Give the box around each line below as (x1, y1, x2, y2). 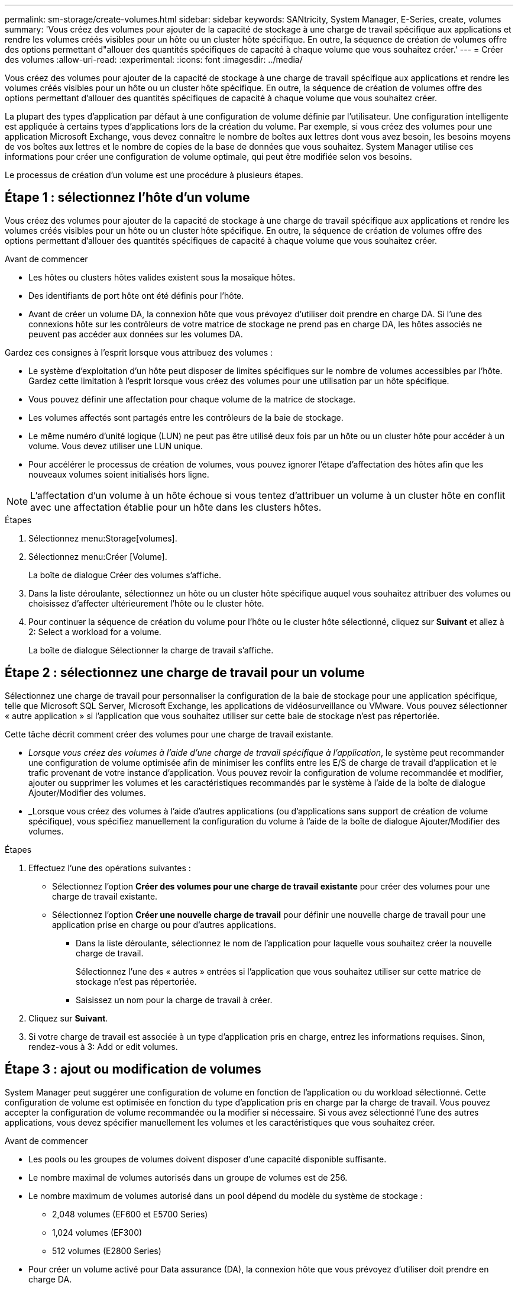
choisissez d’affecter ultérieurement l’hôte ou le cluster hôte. (28, 598, 264, 608)
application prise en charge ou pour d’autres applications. (52, 919, 277, 930)
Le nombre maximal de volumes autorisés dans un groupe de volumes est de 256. (28, 1172, 348, 1182)
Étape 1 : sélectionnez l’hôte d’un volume (5, 190, 250, 205)
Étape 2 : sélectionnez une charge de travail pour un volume (5, 665, 365, 681)
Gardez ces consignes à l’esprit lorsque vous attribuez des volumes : (5, 347, 273, 357)
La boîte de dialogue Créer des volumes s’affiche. (28, 569, 221, 580)
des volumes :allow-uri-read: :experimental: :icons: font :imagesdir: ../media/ (5, 54, 303, 65)
